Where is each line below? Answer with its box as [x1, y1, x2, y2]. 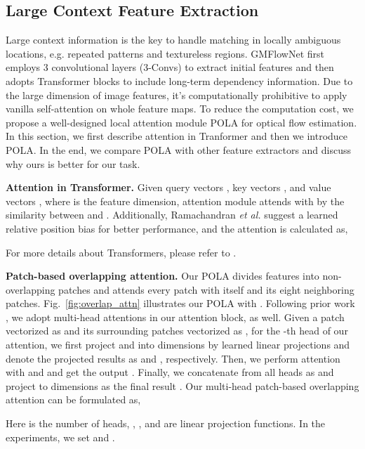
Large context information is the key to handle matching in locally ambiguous [6, 32, 341, 47]
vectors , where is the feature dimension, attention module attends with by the [6, 193, 345, 208]
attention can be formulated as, [6, 392, 141, 407]
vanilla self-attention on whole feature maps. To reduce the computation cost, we [6, 101, 354, 116]
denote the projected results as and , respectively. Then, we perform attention [6, 351, 340, 365]
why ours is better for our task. [6, 156, 140, 171]
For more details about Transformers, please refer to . [6, 245, 237, 259]
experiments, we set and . [6, 429, 115, 444]
